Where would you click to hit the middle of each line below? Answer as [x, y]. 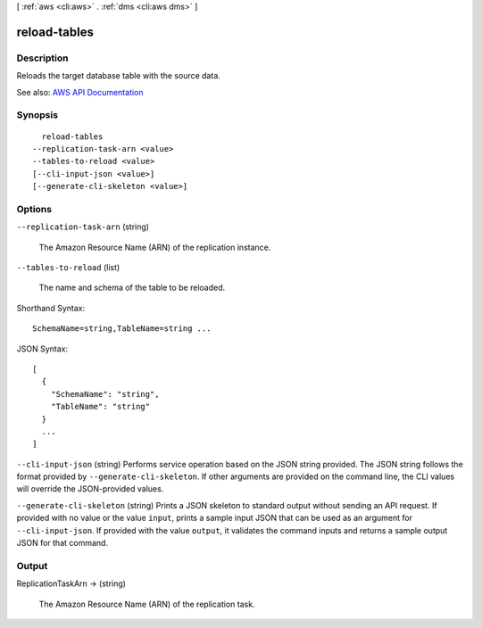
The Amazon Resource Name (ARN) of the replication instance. [155, 247]
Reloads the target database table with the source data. [118, 76]
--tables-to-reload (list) [68, 267]
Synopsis [37, 115]
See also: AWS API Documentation [80, 92]
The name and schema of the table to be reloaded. [132, 288]
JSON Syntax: [42, 349]
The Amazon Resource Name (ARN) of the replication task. [147, 604]
